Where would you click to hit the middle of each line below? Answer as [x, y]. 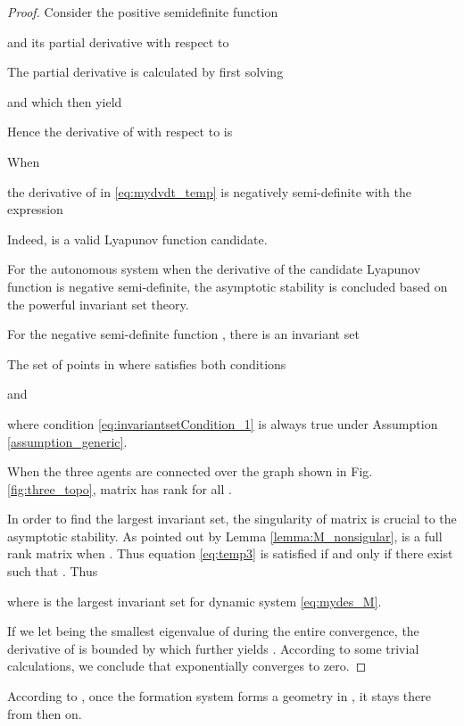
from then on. [45, 713]
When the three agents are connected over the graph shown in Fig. [190, 471]
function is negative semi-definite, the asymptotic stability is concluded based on [228, 286]
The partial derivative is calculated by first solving [145, 72]
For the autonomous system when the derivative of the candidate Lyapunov [214, 269]
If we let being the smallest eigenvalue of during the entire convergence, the [213, 631]
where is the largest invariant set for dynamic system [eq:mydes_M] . [195, 601]
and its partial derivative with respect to [118, 41]
